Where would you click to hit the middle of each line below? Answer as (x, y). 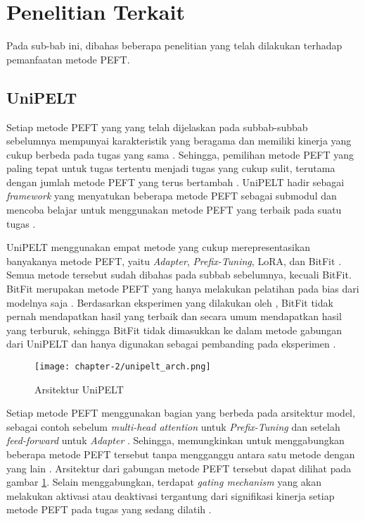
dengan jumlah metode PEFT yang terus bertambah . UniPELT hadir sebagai (175, 182)
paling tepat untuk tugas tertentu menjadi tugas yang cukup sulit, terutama (171, 168)
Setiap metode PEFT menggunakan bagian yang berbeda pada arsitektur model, (181, 413)
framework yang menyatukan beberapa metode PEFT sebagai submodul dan (172, 196)
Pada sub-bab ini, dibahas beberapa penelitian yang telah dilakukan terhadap (174, 45)
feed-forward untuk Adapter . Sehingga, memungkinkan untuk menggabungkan (175, 440)
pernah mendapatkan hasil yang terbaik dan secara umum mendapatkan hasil (174, 316)
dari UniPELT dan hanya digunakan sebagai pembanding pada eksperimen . (171, 344)
